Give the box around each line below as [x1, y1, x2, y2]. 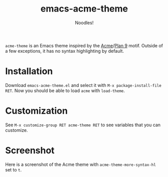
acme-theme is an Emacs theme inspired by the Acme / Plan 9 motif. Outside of [5, 42, 163, 48]
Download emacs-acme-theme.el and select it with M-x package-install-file [5, 82, 161, 88]
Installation [5, 66, 53, 77]
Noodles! [75, 20, 94, 26]
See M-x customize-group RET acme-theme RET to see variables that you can [5, 122, 161, 128]
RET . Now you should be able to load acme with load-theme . [5, 87, 125, 94]
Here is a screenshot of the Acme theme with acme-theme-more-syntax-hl [5, 161, 156, 167]
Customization [5, 105, 68, 117]
